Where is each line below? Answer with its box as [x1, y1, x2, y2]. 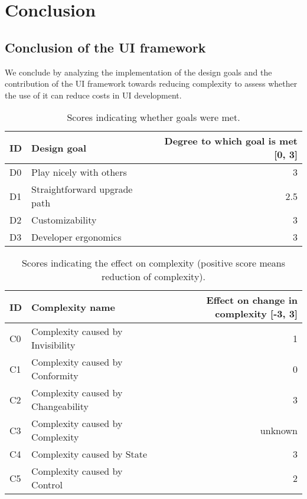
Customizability [31, 213, 97, 227]
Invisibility [31, 338, 76, 352]
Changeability [31, 399, 89, 413]
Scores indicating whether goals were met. [67, 110, 240, 124]
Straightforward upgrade [31, 182, 133, 196]
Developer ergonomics [31, 230, 122, 244]
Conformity [31, 369, 79, 383]
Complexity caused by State [31, 447, 148, 461]
